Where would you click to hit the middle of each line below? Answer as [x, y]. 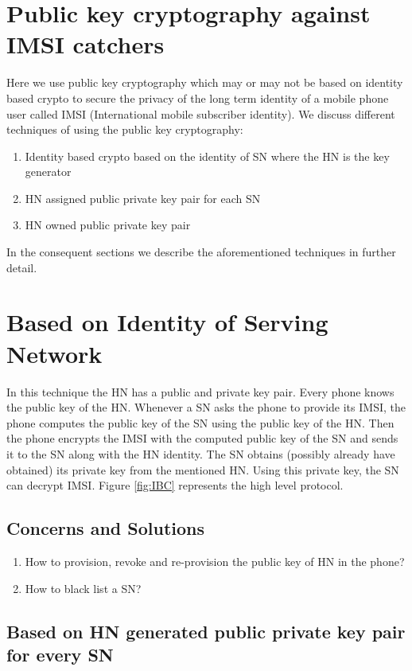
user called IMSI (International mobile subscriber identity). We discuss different [201, 113]
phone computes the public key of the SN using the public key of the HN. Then [200, 422]
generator [48, 172]
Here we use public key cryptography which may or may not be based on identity [205, 82]
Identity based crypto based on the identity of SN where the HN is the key [207, 156]
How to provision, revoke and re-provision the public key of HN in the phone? [215, 561]
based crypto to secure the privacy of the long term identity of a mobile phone [198, 98]
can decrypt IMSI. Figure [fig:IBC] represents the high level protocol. [175, 485]
